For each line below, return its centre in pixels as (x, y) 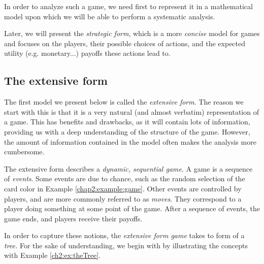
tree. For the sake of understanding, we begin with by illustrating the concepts (126, 245)
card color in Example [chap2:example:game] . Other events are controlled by (123, 188)
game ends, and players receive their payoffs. (73, 218)
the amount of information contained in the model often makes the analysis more (130, 141)
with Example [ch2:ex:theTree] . (53, 255)
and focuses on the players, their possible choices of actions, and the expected (125, 43)
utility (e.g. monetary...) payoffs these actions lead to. (87, 53)
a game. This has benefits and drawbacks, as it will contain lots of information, (127, 122)
